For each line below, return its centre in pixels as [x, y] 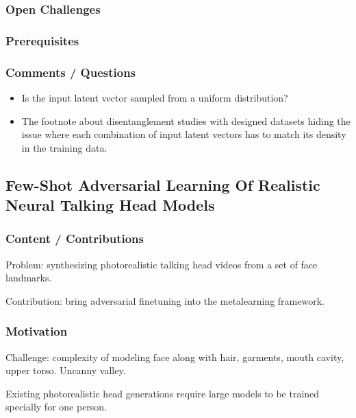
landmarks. [29, 278]
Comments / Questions [71, 72]
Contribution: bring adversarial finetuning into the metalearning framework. [165, 300]
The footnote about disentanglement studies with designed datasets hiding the [186, 120]
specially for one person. [56, 407]
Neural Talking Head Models [110, 205]
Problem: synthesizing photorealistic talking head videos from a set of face [162, 264]
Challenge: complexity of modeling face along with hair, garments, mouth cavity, [175, 357]
